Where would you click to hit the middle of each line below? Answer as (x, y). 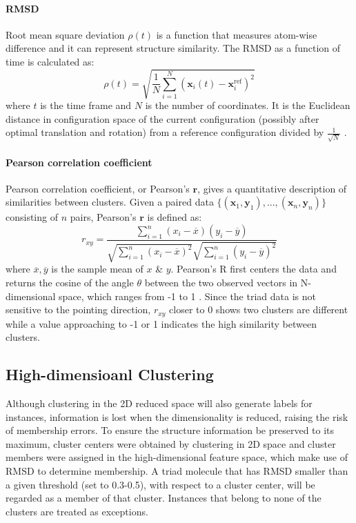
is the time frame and (86, 105)
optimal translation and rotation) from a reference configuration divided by (165, 132)
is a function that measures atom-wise (237, 34)
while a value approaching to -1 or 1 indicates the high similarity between (161, 323)
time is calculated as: (50, 61)
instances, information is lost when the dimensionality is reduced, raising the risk (177, 416)
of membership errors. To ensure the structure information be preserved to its (170, 430)
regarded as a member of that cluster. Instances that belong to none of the (164, 498)
